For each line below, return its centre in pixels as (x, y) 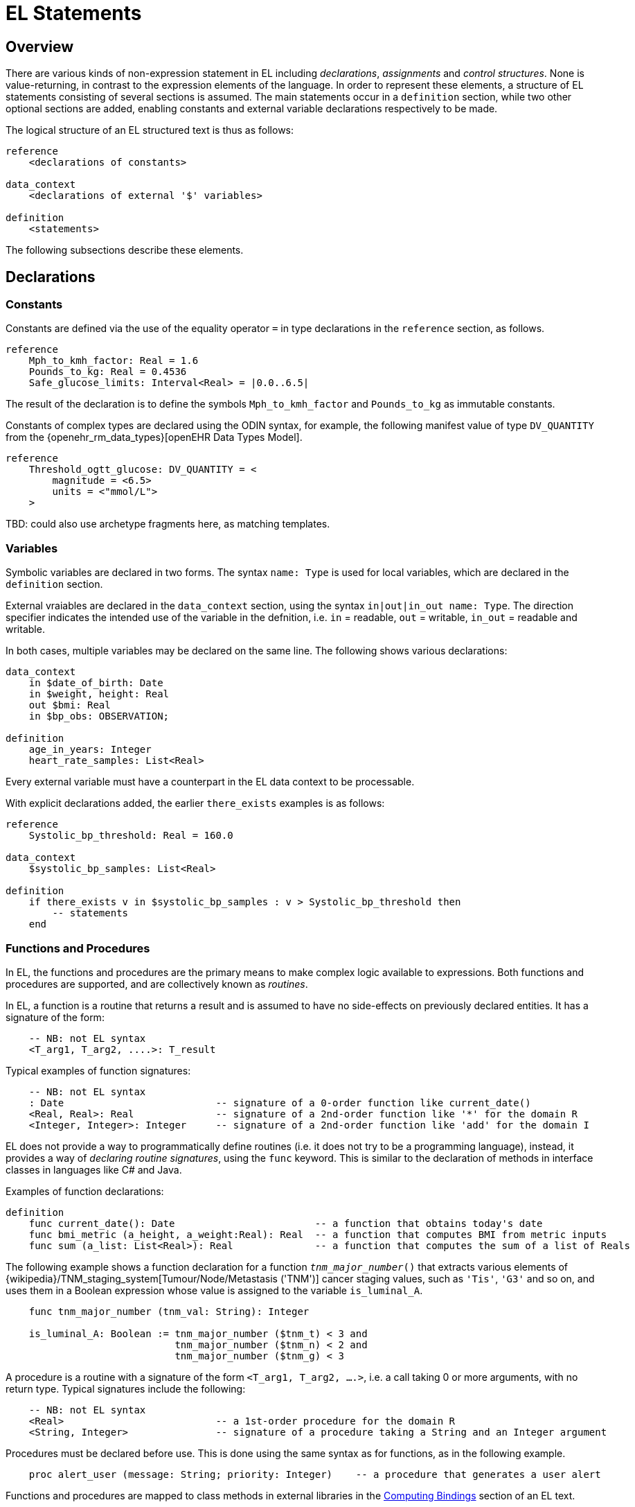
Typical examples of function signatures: (98, 1070)
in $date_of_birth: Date (96, 683)
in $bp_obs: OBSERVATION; (99, 716)
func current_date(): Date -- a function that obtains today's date (286, 1223)
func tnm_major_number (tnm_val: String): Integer (169, 1311)
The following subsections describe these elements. (125, 250)
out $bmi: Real (70, 705)
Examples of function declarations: (85, 1191)
